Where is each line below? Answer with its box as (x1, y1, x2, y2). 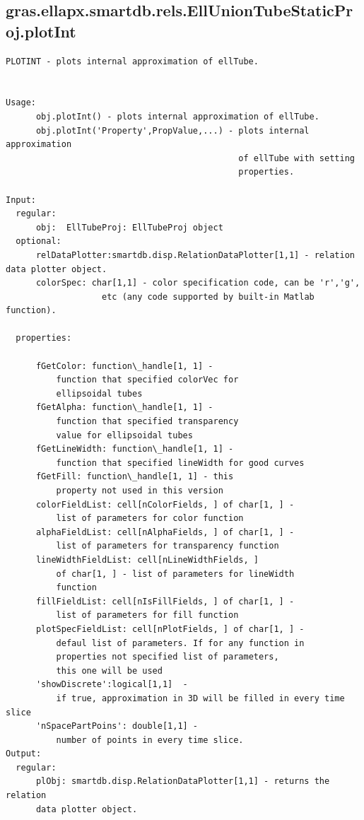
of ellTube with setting (238, 153, 355, 163)
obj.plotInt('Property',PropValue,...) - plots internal (35, 125, 310, 136)
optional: (16, 236, 61, 247)
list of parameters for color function (56, 513, 244, 524)
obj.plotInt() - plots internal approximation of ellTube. (35, 111, 319, 122)
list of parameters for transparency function (56, 541, 279, 551)
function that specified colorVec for (56, 375, 239, 385)
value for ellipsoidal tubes (56, 430, 193, 440)
